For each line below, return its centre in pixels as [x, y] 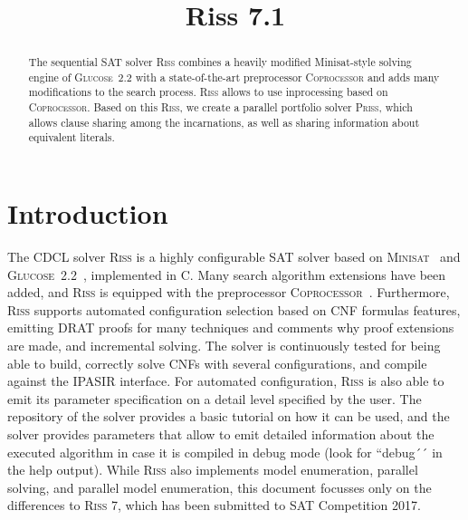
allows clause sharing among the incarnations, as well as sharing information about [224, 122]
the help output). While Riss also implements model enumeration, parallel [213, 470]
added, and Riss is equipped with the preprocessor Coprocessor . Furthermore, [229, 292]
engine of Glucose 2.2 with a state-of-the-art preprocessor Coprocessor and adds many [234, 77]
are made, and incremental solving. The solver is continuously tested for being [224, 346]
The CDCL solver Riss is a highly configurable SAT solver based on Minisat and [234, 257]
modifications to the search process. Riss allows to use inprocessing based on [208, 92]
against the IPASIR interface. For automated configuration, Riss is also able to [226, 381]
